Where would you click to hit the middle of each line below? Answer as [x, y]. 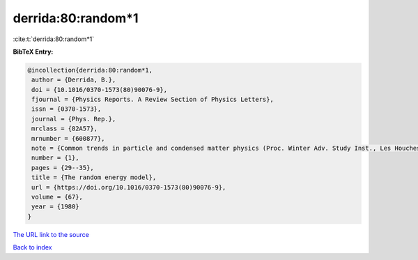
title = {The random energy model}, [94, 177]
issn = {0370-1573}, [67, 109]
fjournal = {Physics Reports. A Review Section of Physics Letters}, [153, 100]
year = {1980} [55, 207]
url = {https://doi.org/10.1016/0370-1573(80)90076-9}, [129, 187]
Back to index [32, 247]
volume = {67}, [57, 197]
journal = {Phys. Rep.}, [74, 119]
